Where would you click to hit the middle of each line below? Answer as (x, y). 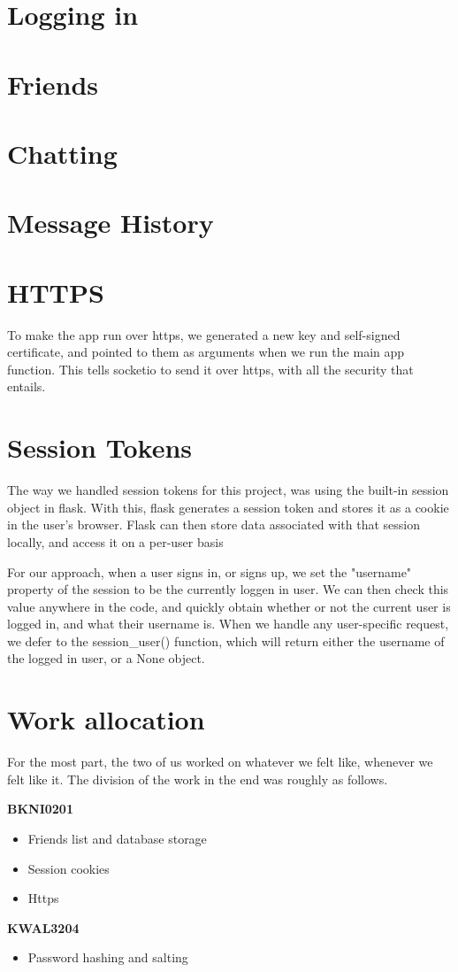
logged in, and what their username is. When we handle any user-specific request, (228, 624)
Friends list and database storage (117, 838)
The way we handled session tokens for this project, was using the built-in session (228, 490)
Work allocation (106, 719)
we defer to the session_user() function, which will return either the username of (226, 640)
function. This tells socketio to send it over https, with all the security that (210, 369)
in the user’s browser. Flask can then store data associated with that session (214, 525)
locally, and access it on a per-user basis (115, 541)
